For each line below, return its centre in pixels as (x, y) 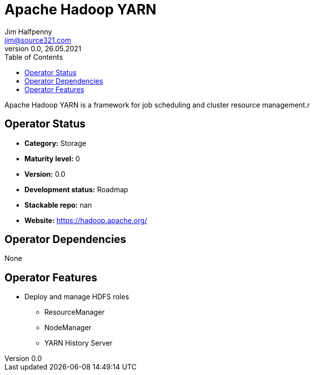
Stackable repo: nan (58, 205)
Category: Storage (55, 143)
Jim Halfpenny (28, 31)
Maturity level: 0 (52, 158)
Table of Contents (34, 57)
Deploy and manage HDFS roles (77, 297)
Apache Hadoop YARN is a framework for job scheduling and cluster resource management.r (157, 105)
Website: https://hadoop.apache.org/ (86, 220)
